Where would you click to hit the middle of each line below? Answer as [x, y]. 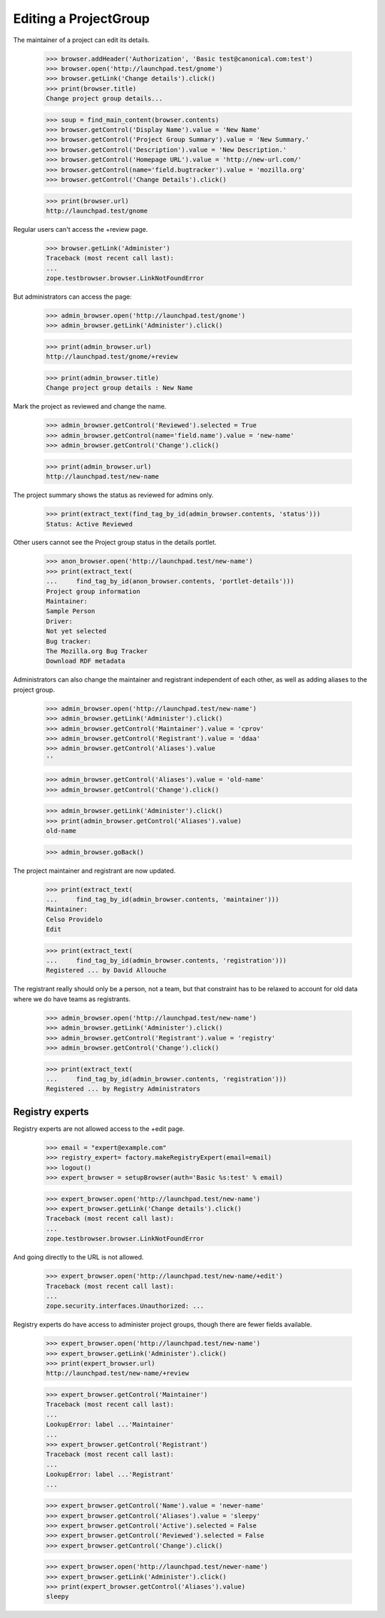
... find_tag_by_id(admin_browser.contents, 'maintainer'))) [163, 899]
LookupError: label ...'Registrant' [110, 1475]
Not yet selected [76, 631]
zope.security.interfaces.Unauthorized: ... [125, 1306]
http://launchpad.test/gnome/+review [112, 357]
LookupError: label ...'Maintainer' [110, 1425]
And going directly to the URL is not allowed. [78, 1257]
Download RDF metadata [86, 661]
